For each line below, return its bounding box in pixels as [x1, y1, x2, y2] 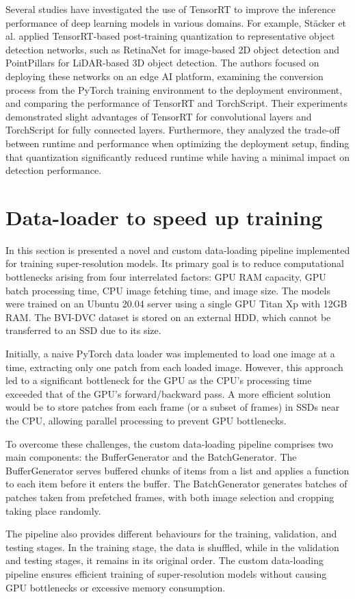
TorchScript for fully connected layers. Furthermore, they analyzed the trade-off [5, 123, 340, 137]
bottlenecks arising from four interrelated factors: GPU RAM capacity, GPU [5, 270, 326, 284]
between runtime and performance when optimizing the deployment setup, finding [5, 136, 350, 150]
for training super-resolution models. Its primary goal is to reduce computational [5, 256, 344, 270]
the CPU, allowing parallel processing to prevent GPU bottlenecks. [5, 413, 287, 427]
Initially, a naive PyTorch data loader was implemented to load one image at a [5, 346, 335, 360]
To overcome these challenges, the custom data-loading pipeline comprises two [5, 436, 333, 450]
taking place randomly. [5, 503, 101, 518]
